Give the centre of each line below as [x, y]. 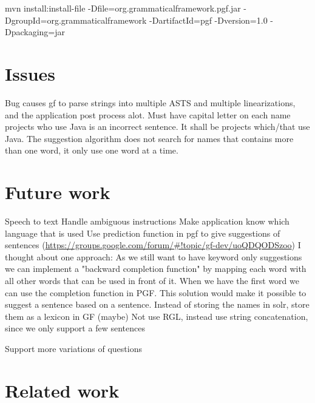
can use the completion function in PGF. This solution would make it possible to [156, 292]
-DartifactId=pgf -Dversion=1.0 [208, 20]
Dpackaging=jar [35, 32]
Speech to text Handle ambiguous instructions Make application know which [147, 221]
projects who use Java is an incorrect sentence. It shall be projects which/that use [157, 127]
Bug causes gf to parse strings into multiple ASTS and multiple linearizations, [150, 102]
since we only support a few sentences [75, 328]
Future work [58, 192]
